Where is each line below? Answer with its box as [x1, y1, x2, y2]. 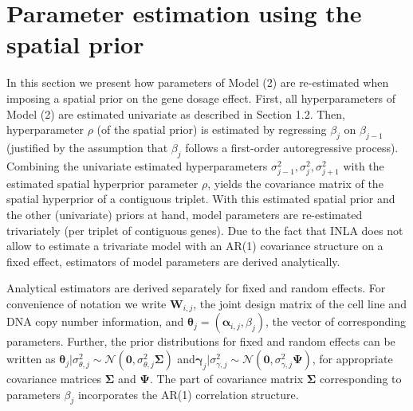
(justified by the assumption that [6, 139, 168, 155]
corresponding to [320, 370, 402, 387]
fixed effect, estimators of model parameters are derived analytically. [6, 252, 340, 269]
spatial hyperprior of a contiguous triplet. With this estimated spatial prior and [6, 190, 395, 207]
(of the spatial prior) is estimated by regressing [96, 121, 327, 138]
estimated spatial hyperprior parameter [6, 174, 199, 191]
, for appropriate [312, 350, 393, 367]
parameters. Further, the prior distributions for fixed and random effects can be [6, 333, 395, 350]
